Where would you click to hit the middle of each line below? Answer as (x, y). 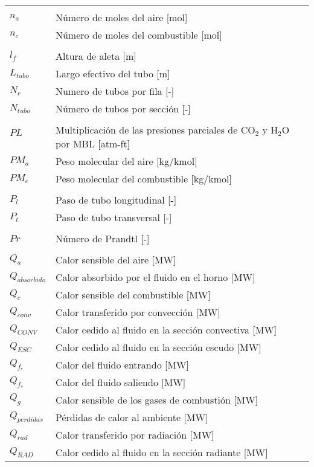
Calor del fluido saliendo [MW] (120, 382)
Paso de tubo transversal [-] (114, 217)
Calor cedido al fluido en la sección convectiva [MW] (166, 330)
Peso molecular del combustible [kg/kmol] (143, 179)
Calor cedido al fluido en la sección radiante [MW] (162, 452)
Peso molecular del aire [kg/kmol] (126, 161)
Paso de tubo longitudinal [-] (116, 200)
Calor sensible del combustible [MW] (133, 295)
